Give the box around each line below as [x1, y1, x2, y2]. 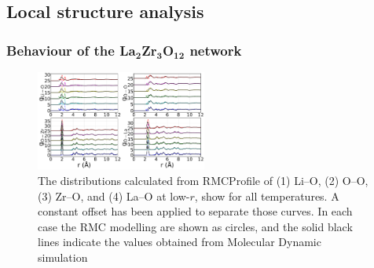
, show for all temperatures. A [194, 187, 339, 204]
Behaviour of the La [6, 40, 136, 60]
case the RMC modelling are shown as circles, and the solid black [38, 218, 353, 234]
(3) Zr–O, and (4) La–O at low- [38, 187, 190, 204]
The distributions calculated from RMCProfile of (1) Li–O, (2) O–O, [38, 172, 368, 188]
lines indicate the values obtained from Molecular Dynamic [38, 234, 321, 250]
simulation [38, 248, 88, 265]
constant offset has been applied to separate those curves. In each [38, 203, 353, 219]
